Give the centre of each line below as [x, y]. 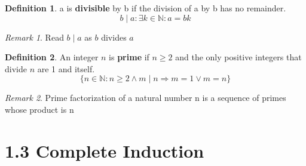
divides [114, 37]
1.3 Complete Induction [105, 150]
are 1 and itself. [66, 68]
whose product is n [39, 109]
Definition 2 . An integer [52, 57]
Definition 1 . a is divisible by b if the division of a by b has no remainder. [146, 8]
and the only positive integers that [238, 57]
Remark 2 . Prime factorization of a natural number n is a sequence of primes [146, 98]
